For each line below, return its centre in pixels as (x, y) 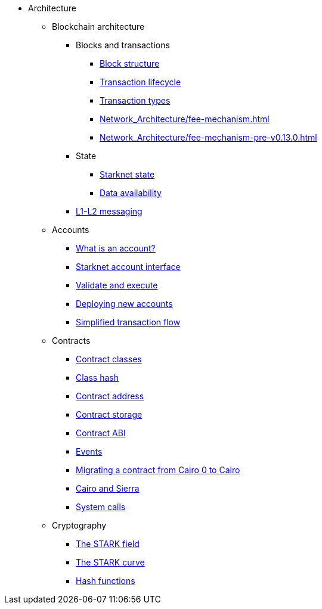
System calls (101, 507)
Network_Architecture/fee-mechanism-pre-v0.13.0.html (208, 137)
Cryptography (79, 525)
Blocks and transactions (123, 45)
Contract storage (109, 414)
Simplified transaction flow (128, 322)
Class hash (97, 377)
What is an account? (116, 248)
